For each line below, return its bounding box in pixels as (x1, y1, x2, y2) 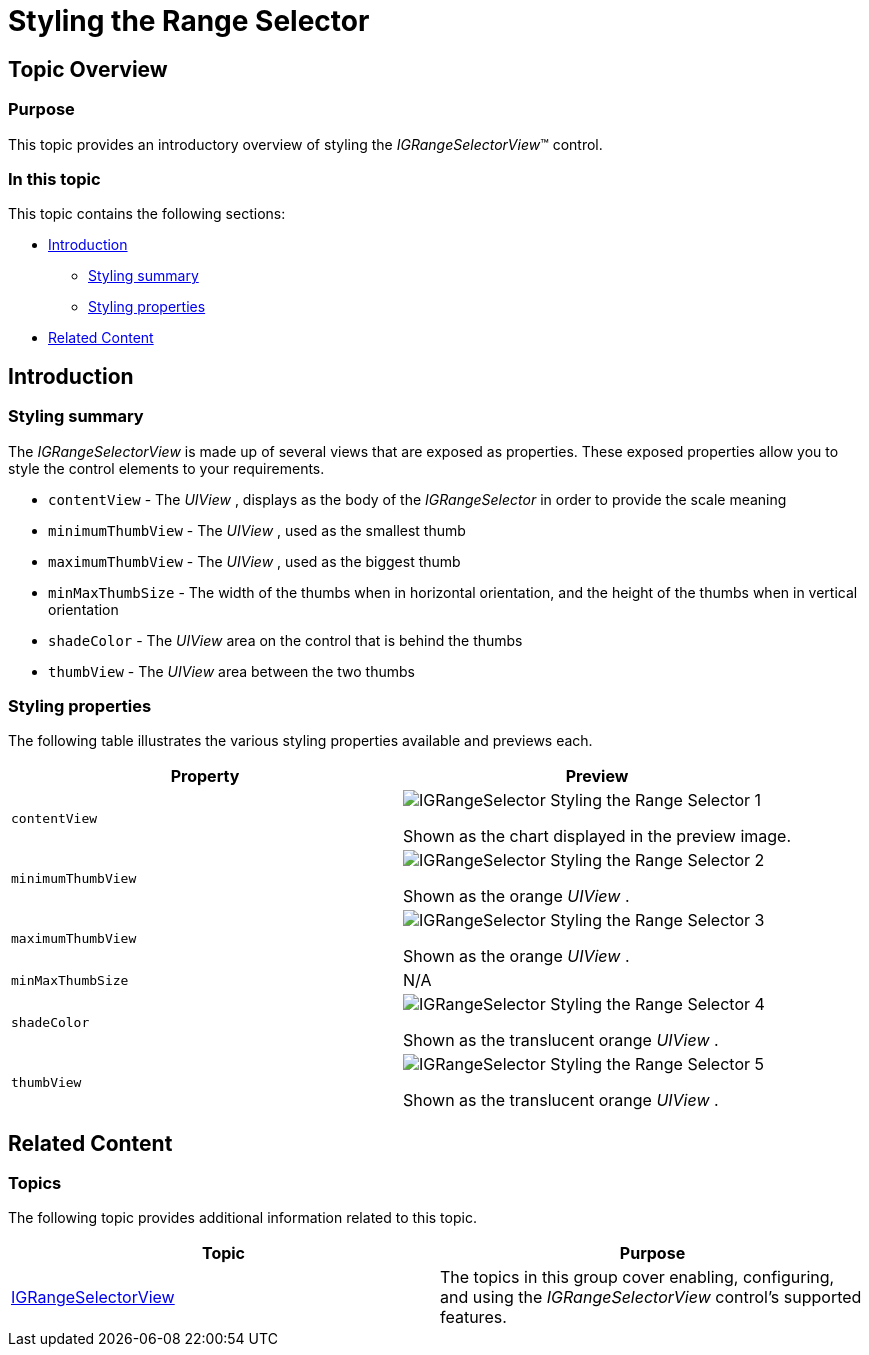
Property (170, 766, 240, 787)
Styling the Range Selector (8, 4, 370, 38)
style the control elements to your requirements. (8, 459, 325, 477)
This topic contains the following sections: (8, 205, 286, 223)
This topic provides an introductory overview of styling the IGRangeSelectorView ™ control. (8, 135, 603, 153)
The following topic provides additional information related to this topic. (8, 1209, 477, 1227)
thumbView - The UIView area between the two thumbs (48, 662, 415, 680)
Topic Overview (8, 56, 168, 82)
